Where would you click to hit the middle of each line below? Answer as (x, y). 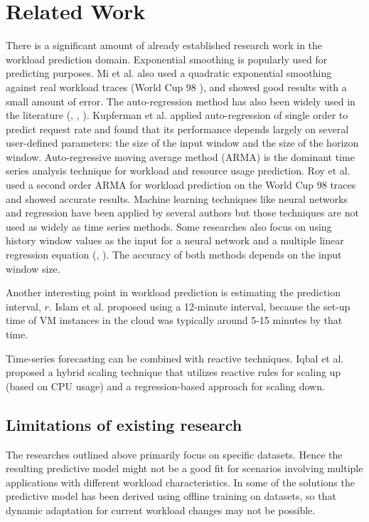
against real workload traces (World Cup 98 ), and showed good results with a (176, 87)
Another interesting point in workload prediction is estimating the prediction (173, 292)
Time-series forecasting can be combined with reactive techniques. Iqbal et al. (175, 358)
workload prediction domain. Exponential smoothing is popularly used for (167, 59)
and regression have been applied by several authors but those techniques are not (182, 213)
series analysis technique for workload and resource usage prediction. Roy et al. (178, 171)
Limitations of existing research (124, 424)
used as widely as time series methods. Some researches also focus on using (169, 226)
